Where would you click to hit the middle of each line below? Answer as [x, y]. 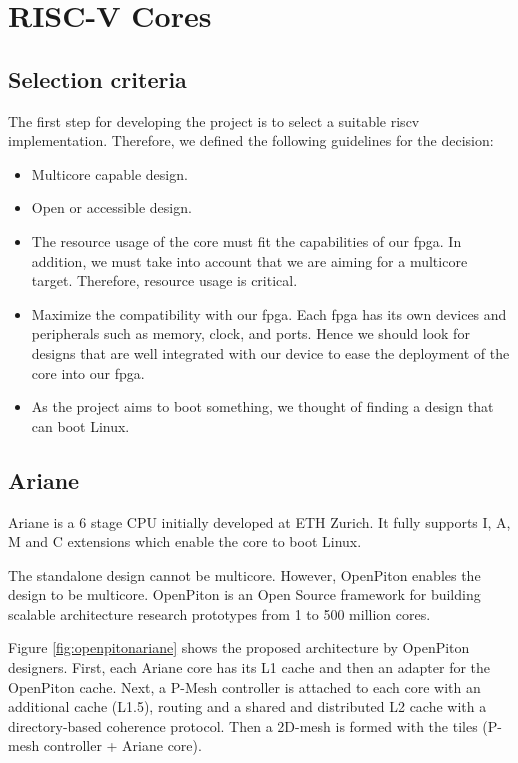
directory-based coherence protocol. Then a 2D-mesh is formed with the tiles [243, 725]
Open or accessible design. [111, 207]
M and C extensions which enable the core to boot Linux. [185, 541]
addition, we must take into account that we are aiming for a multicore [249, 260]
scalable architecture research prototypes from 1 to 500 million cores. [219, 613]
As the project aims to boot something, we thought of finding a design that [262, 406]
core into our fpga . [88, 372]
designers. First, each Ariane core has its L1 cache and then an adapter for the [249, 667]
